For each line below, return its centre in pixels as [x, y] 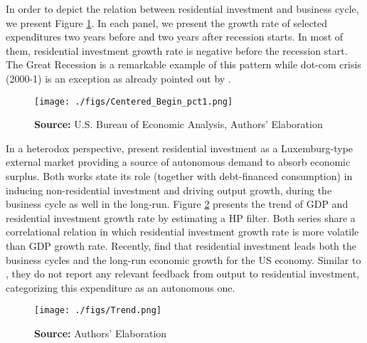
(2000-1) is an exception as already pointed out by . [118, 78]
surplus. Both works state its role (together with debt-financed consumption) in [179, 176]
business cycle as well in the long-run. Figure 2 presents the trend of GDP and [177, 204]
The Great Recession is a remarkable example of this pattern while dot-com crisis [183, 64]
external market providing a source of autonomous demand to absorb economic [178, 162]
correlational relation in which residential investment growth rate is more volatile [182, 232]
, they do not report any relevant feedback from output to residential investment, [182, 274]
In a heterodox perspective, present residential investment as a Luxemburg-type [180, 148]
